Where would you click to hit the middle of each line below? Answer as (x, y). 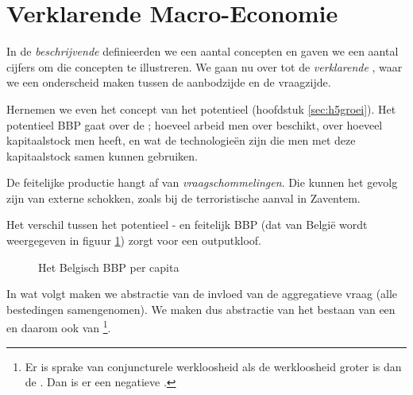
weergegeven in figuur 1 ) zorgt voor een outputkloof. (134, 240)
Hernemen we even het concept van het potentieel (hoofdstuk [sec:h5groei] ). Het (201, 108)
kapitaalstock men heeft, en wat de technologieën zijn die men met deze (181, 140)
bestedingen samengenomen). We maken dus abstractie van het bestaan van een (201, 309)
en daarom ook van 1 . (59, 327)
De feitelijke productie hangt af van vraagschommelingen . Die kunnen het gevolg (202, 182)
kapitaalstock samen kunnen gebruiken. (102, 155)
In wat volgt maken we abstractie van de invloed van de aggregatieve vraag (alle (202, 294)
